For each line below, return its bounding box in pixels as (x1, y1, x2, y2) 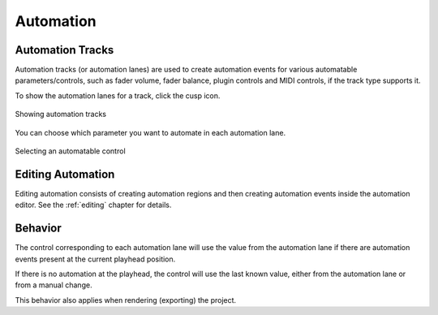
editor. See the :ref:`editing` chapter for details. (15, 200, 172, 210)
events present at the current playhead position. (15, 254, 176, 264)
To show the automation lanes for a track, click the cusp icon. (15, 90, 221, 101)
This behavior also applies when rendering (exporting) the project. (15, 295, 237, 304)
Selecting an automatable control (15, 146, 126, 156)
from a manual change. (15, 280, 92, 290)
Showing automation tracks (15, 110, 107, 119)
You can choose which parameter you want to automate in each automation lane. (15, 127, 286, 137)
